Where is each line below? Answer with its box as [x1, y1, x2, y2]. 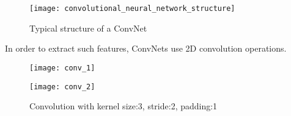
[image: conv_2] [29, 82, 95, 91]
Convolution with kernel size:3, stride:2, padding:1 [29, 100, 218, 112]
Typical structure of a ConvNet [29, 21, 147, 34]
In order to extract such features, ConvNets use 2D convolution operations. [5, 42, 287, 55]
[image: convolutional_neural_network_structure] [29, 4, 235, 13]
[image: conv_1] [29, 63, 95, 72]
